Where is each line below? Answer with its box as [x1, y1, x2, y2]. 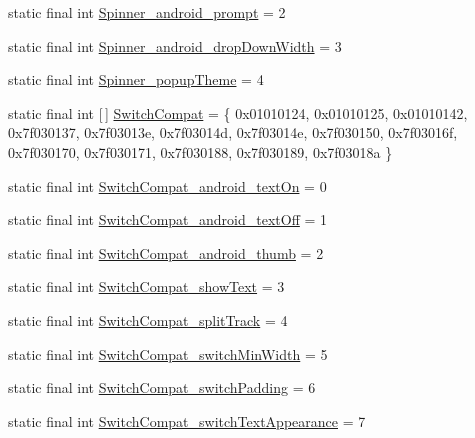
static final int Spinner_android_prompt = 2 [8, 2, 286, 22]
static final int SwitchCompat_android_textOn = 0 [8, 175, 327, 196]
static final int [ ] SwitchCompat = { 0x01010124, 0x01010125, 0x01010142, [8, 102, 468, 123]
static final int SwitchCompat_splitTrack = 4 [8, 309, 288, 330]
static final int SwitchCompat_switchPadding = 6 [8, 377, 316, 398]
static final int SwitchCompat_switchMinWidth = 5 [8, 343, 328, 364]
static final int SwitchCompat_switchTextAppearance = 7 [8, 410, 366, 431]
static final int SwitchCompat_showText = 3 [8, 276, 285, 297]
